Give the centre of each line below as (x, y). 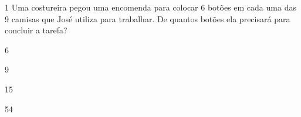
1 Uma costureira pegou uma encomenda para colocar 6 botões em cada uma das (150, 7)
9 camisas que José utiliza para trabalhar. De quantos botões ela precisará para (148, 18)
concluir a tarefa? (36, 30)
